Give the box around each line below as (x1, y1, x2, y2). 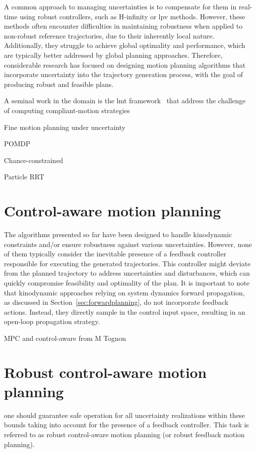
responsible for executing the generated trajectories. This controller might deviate (4, 258, 251, 268)
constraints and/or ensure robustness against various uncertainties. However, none (4, 239, 252, 249)
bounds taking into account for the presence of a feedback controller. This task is (4, 419, 249, 430)
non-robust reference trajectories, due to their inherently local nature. (4, 30, 215, 41)
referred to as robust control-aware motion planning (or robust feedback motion (4, 429, 245, 440)
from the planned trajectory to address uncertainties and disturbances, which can (4, 268, 250, 278)
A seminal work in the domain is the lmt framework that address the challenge (4, 95, 246, 106)
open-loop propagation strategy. (4, 316, 100, 327)
